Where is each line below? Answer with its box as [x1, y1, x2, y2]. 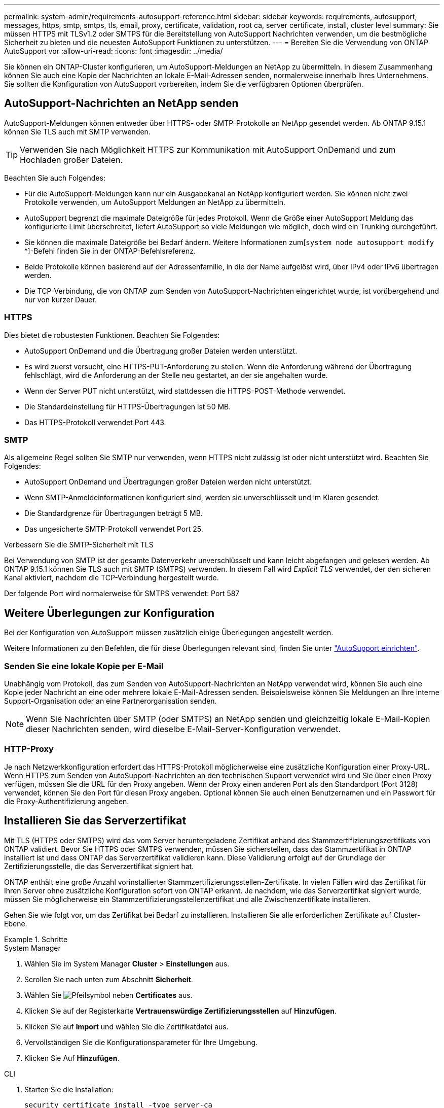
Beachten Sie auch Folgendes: [4, 173, 105, 182]
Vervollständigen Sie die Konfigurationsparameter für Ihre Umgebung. [24, 1037, 258, 1047]
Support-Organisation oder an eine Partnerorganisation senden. [4, 696, 217, 705]
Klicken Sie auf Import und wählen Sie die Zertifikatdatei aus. [24, 1022, 229, 1031]
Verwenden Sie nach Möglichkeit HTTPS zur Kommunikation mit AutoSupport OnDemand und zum [20, 144, 396, 155]
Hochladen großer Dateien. [20, 154, 123, 165]
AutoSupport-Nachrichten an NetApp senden [4, 97, 239, 110]
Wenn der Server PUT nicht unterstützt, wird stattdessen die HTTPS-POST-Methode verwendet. [24, 386, 346, 395]
